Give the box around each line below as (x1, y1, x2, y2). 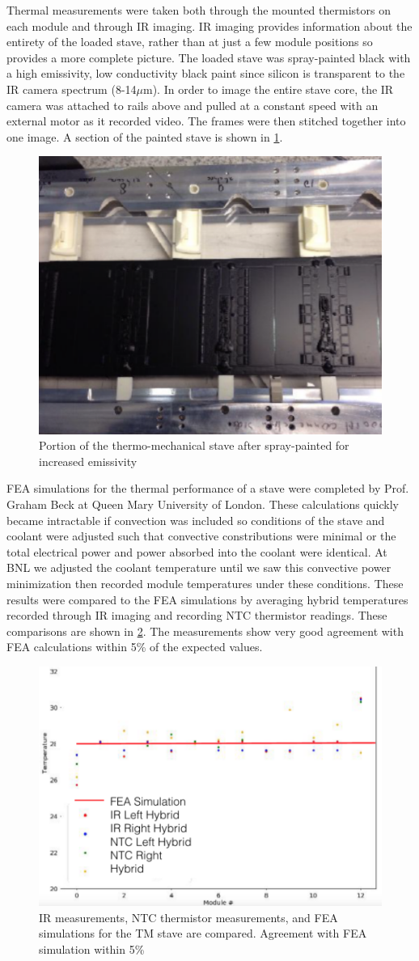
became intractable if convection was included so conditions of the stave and (6, 511, 385, 528)
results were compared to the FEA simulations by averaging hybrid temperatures (6, 591, 408, 608)
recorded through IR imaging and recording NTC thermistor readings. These (6, 607, 387, 624)
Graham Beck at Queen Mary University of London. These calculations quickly (6, 496, 399, 513)
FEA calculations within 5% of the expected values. (6, 638, 263, 655)
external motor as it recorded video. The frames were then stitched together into (6, 112, 406, 129)
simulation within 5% (39, 940, 145, 957)
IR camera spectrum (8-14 (6, 80, 137, 97)
